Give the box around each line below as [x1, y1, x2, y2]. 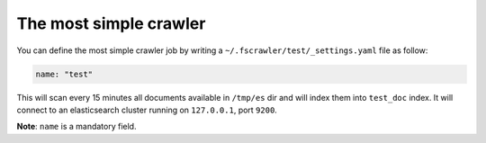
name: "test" [35, 68, 94, 79]
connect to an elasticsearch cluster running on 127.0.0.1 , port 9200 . [16, 104, 278, 115]
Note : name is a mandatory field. [16, 121, 137, 132]
